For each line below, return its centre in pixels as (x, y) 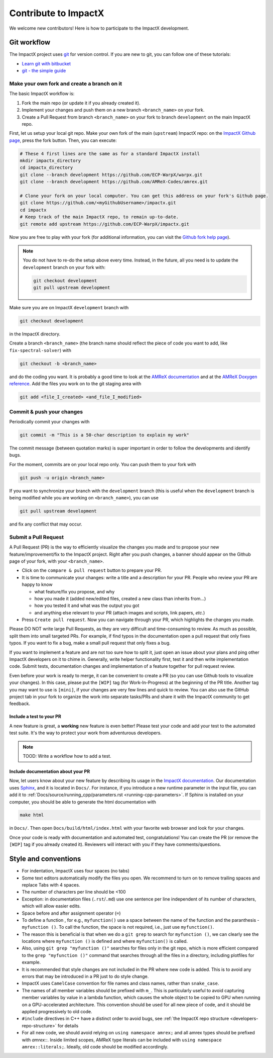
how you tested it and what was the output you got (87, 605)
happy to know (37, 585)
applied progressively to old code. (57, 1011)
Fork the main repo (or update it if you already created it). (81, 103)
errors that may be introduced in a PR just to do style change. (85, 977)
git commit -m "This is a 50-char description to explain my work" (105, 435)
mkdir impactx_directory (50, 161)
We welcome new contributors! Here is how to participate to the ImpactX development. (99, 28)
